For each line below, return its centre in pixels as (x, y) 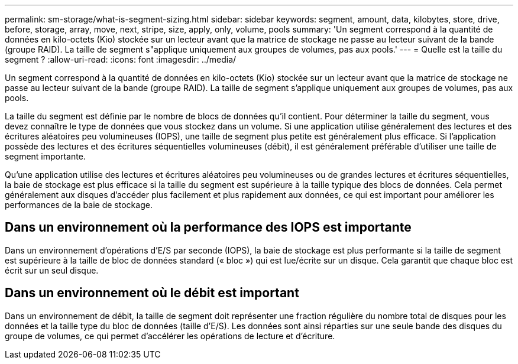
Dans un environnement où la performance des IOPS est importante (208, 227)
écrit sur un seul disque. (52, 270)
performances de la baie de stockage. (79, 205)
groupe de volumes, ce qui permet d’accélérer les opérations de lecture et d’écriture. (170, 336)
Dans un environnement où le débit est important (152, 293)
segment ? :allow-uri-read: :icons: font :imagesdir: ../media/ (121, 59)
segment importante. (45, 156)
